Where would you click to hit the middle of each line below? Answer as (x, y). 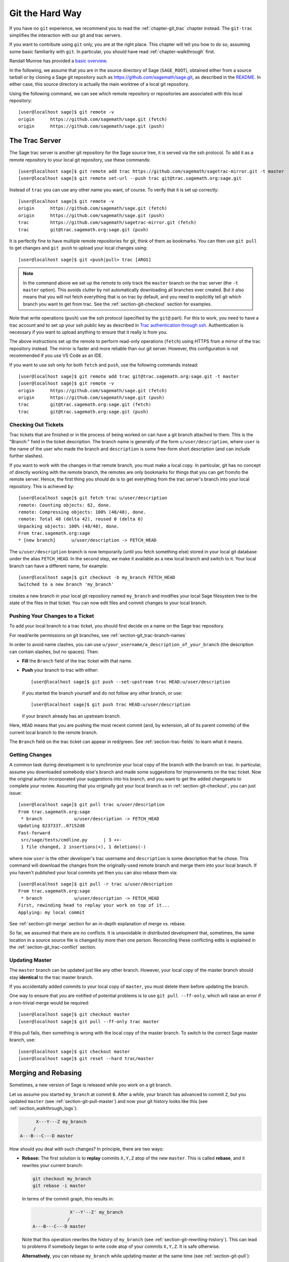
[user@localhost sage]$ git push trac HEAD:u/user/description (111, 705)
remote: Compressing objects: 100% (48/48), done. (82, 512)
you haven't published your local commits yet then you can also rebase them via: (93, 872)
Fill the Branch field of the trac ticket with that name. (77, 661)
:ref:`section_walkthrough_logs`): (43, 1109)
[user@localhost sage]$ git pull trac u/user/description (92, 805)
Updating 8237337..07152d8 (52, 826)
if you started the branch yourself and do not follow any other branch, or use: (102, 693)
